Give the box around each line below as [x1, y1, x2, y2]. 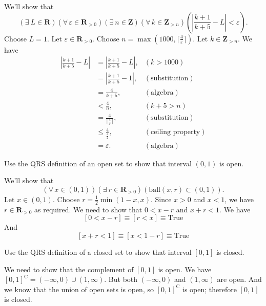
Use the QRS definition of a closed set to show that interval [4, 246, 192, 257]
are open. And [217, 274, 262, 285]
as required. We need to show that [34, 204, 142, 214]
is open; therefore [182, 283, 237, 294]
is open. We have [158, 264, 212, 274]
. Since [150, 193, 172, 204]
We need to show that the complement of [4, 264, 134, 274]
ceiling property [151, 128, 200, 136]
